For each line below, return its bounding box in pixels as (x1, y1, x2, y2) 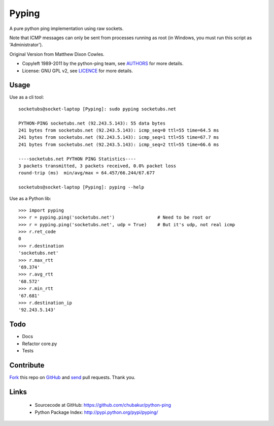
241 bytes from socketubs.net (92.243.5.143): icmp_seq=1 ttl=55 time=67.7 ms (18, 135, 219, 140)
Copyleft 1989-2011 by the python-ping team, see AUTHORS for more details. (22, 60, 184, 67)
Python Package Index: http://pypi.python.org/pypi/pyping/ (35, 409, 158, 415)
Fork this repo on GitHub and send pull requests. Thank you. (9, 374, 135, 380)
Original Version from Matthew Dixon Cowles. (9, 51, 105, 57)
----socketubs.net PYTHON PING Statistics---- (18, 156, 136, 162)
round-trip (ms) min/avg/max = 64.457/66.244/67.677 (18, 170, 155, 176)
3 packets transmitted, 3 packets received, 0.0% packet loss (18, 163, 177, 169)
